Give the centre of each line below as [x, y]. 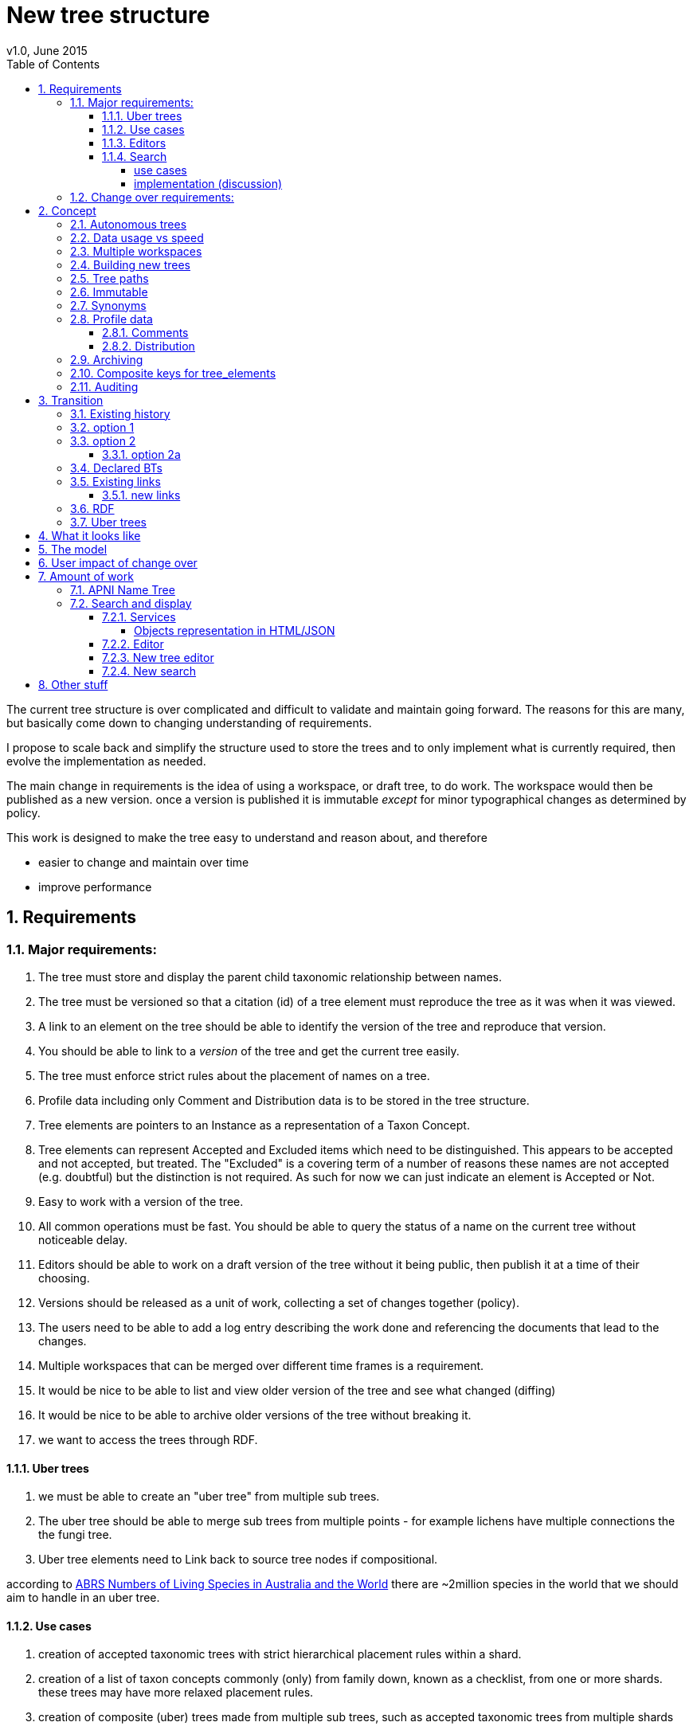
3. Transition [71, 400]
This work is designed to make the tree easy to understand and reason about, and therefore [247, 837]
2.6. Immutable [109, 292]
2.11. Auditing [104, 386]
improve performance [95, 887]
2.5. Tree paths [110, 278]
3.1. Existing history [120, 413]
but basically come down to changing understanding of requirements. [189, 722]
